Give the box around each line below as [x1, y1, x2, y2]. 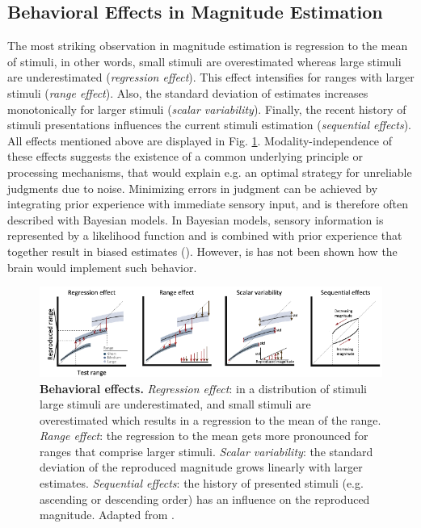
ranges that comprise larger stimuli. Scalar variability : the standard [40, 442, 373, 459]
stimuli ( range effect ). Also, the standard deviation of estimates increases [7, 84, 368, 101]
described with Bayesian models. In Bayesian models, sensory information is [7, 211, 384, 228]
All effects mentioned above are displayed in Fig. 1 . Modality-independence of [7, 132, 393, 149]
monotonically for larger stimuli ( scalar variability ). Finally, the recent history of [7, 100, 406, 117]
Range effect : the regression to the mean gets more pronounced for [40, 427, 368, 444]
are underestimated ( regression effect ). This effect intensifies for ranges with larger [7, 69, 415, 86]
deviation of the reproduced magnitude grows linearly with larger [40, 459, 363, 476]
